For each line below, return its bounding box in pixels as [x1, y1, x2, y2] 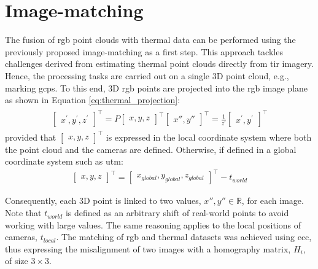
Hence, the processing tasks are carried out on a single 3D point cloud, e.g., [5, 69, 289, 82]
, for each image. [241, 194, 304, 207]
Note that [5, 206, 42, 219]
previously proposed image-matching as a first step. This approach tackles [5, 45, 283, 58]
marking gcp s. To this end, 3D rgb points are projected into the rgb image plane [5, 81, 308, 94]
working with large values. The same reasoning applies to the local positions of [5, 218, 301, 231]
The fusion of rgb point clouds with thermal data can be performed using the [5, 33, 296, 46]
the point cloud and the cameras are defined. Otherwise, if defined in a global [5, 142, 297, 155]
